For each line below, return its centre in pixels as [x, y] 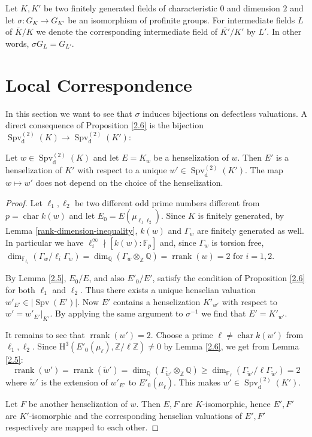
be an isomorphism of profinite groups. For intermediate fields [181, 19]
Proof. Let [24, 202]
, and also [107, 278]
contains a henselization [157, 301]
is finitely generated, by [241, 216]
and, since [178, 242]
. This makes [197, 382]
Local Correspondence [99, 84]
